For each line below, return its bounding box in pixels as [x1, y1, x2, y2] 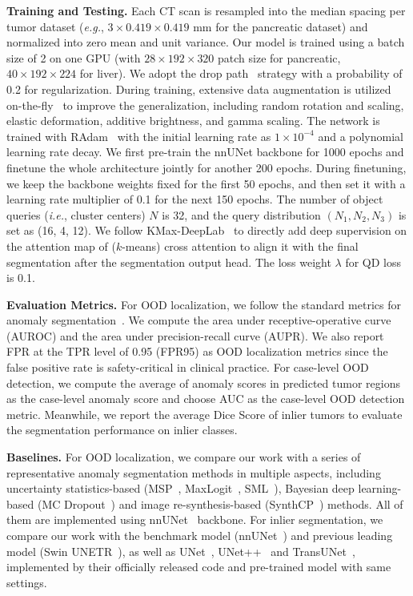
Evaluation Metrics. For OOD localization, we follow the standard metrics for [6, 296, 401, 312]
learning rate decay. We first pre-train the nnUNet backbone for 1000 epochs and [6, 143, 404, 160]
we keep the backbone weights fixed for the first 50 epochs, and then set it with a [6, 175, 406, 191]
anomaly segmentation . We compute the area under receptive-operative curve [6, 312, 391, 328]
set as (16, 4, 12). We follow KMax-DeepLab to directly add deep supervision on [6, 222, 407, 239]
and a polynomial [318, 127, 403, 144]
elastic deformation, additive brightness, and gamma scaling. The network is [6, 112, 380, 129]
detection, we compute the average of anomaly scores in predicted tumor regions [6, 374, 400, 391]
